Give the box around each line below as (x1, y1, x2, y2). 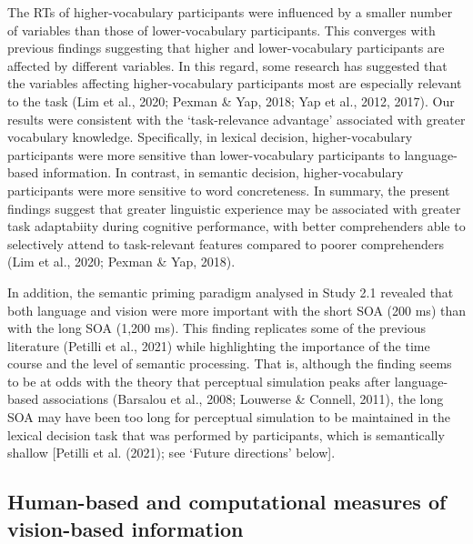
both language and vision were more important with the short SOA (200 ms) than (7, 300, 467, 319)
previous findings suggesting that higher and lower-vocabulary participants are (7, 38, 445, 57)
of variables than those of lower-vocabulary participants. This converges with (7, 20, 436, 39)
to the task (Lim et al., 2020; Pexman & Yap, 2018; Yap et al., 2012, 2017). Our (7, 91, 455, 110)
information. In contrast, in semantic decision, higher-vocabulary (42, 163, 404, 182)
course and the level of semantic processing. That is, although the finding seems (7, 354, 452, 373)
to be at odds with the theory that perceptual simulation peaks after (7, 371, 391, 390)
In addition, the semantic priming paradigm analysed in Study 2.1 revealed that (7, 282, 454, 301)
